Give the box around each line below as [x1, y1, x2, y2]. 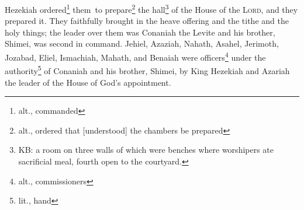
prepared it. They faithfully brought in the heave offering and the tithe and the [5, 15, 289, 27]
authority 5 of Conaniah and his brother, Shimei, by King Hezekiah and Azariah [5, 63, 290, 76]
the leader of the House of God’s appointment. [5, 76, 171, 88]
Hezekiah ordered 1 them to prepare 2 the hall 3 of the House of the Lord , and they [5, 2, 298, 15]
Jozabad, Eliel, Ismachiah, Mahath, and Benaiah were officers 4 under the [5, 50, 266, 63]
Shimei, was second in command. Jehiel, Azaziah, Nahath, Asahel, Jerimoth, [5, 37, 279, 50]
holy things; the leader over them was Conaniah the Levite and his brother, [5, 26, 275, 38]
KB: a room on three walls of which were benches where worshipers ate [18, 143, 274, 156]
